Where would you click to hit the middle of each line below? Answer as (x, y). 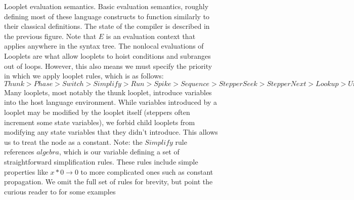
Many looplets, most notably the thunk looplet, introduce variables (108, 92)
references (19, 152)
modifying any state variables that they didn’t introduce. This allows (111, 132)
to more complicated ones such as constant (147, 171)
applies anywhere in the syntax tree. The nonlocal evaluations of (104, 46)
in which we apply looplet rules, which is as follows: (84, 76)
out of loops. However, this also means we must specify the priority (108, 66)
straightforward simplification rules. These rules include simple (101, 161)
